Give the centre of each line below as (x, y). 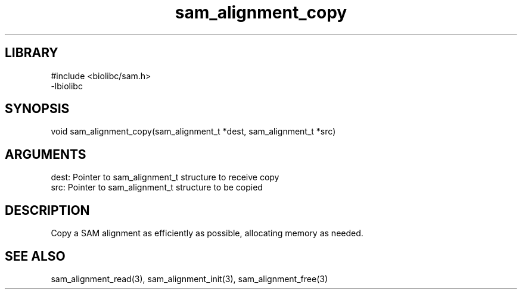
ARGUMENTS (46, 154)
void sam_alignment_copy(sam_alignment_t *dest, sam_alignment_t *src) (193, 132)
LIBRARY (32, 53)
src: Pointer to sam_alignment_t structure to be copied (157, 187)
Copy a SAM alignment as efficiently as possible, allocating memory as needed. (207, 233)
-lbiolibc (67, 86)
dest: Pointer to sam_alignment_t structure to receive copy (165, 177)
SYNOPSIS (37, 109)
